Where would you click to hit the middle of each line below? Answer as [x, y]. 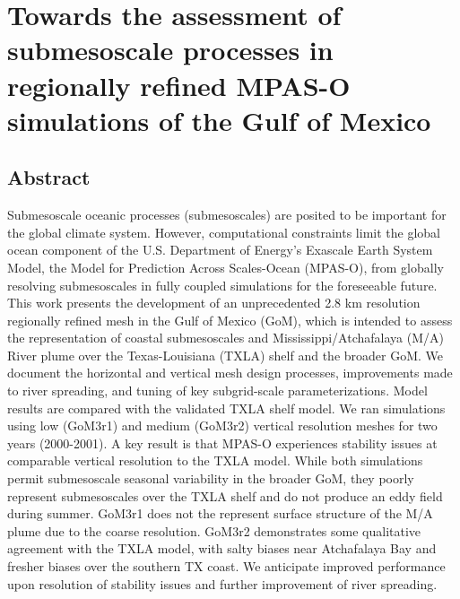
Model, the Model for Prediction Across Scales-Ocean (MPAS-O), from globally [226, 267]
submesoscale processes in [170, 50]
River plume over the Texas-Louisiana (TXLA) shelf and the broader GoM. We [226, 355]
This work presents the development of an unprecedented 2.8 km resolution [214, 303]
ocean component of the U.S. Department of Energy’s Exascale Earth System [220, 250]
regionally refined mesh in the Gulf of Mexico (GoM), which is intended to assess [230, 320]
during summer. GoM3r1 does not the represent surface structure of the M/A [220, 513]
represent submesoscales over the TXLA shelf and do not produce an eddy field [225, 495]
